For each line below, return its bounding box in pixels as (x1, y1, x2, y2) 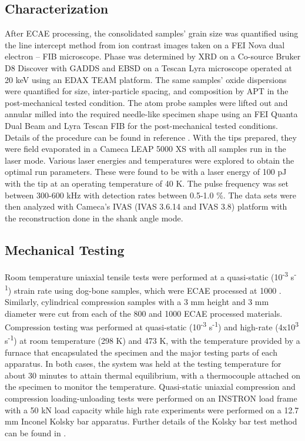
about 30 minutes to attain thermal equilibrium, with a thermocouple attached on (5, 369, 301, 381)
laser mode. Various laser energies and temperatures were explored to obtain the (5, 154, 294, 166)
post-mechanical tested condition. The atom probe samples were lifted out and (5, 96, 288, 108)
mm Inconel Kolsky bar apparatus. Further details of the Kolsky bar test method (5, 415, 297, 427)
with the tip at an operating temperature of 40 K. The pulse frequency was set (5, 177, 289, 189)
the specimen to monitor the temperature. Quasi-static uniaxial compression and (5, 380, 296, 393)
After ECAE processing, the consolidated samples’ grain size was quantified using (5, 27, 299, 39)
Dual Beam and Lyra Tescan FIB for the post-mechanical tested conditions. (5, 119, 278, 131)
